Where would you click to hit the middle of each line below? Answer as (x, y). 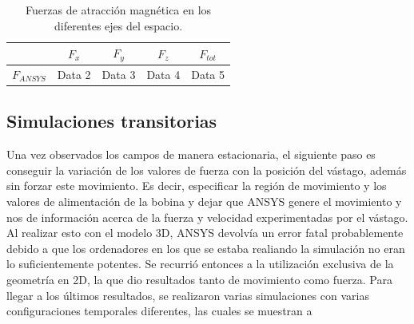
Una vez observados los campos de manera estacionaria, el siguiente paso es (191, 154)
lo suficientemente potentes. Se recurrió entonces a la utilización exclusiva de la (200, 264)
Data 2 (74, 74)
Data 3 (119, 74)
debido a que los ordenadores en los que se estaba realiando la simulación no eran (206, 248)
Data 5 (208, 74)
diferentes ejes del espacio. (118, 25)
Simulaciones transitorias (112, 121)
